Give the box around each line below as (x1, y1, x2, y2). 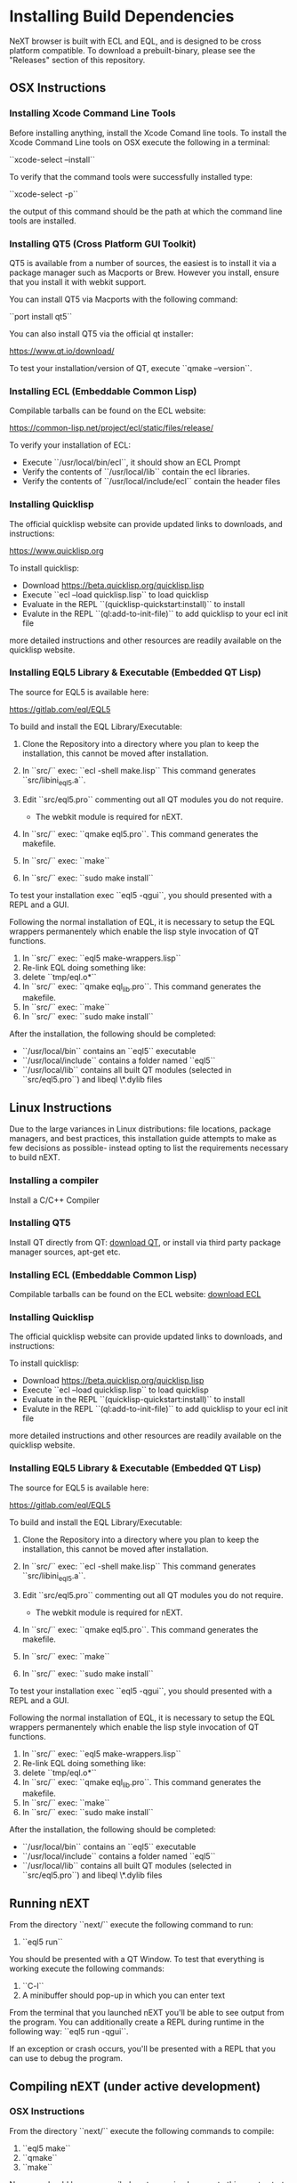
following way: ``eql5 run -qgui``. (9, 2026, 129, 2037)
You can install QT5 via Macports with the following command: (9, 294, 238, 304)
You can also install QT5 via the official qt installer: (9, 328, 194, 339)
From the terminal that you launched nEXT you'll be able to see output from (9, 2008, 285, 2018)
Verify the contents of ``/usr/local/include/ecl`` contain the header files (21, 476, 281, 487)
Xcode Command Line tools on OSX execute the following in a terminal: (9, 136, 270, 148)
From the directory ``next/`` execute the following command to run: (9, 1919, 253, 1930)
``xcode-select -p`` (9, 189, 78, 199)
